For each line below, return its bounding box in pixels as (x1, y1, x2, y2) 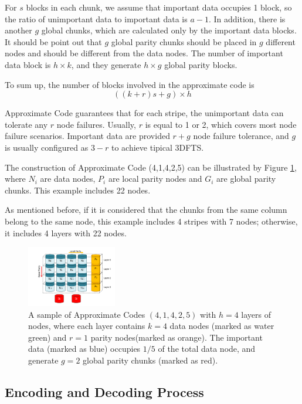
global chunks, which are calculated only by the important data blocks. (41, 24, 297, 36)
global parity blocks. (164, 58, 237, 70)
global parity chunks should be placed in (111, 35, 257, 47)
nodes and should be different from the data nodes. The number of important (5, 47, 283, 59)
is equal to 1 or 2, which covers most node (145, 118, 297, 130)
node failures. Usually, (56, 118, 136, 130)
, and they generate (71, 58, 141, 70)
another (5, 24, 32, 36)
